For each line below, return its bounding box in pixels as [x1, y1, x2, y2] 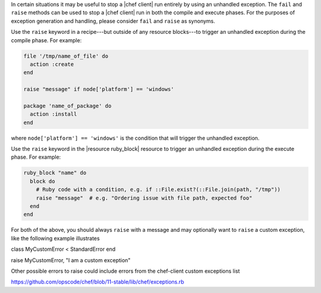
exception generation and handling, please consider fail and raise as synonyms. [11, 17, 215, 24]
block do [30, 178, 55, 184]
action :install [30, 111, 77, 118]
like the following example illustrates [11, 235, 100, 242]
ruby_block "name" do [23, 169, 87, 177]
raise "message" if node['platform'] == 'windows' [23, 86, 175, 93]
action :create [30, 61, 74, 68]
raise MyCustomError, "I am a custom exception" [11, 256, 131, 264]
